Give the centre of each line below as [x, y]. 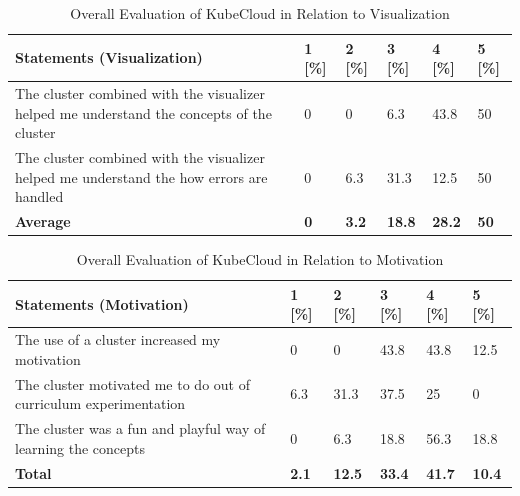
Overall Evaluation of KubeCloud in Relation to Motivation [260, 259]
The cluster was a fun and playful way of [140, 428]
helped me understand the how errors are [141, 176]
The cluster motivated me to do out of [132, 383]
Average [43, 221]
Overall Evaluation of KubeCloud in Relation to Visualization [260, 13]
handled [39, 196]
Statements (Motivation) [102, 303]
